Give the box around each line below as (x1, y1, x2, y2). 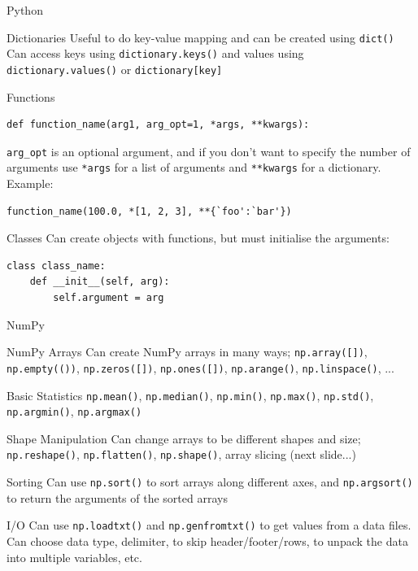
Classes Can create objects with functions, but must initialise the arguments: (7, 229, 390, 246)
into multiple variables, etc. (7, 548, 142, 565)
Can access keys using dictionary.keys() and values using (7, 45, 304, 62)
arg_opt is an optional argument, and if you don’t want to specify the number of (7, 142, 411, 159)
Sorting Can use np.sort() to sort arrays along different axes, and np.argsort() (7, 473, 413, 490)
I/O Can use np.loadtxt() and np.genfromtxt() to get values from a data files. (7, 517, 411, 534)
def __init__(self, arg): (29, 276, 170, 288)
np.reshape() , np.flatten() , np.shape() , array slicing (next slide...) (7, 446, 356, 463)
